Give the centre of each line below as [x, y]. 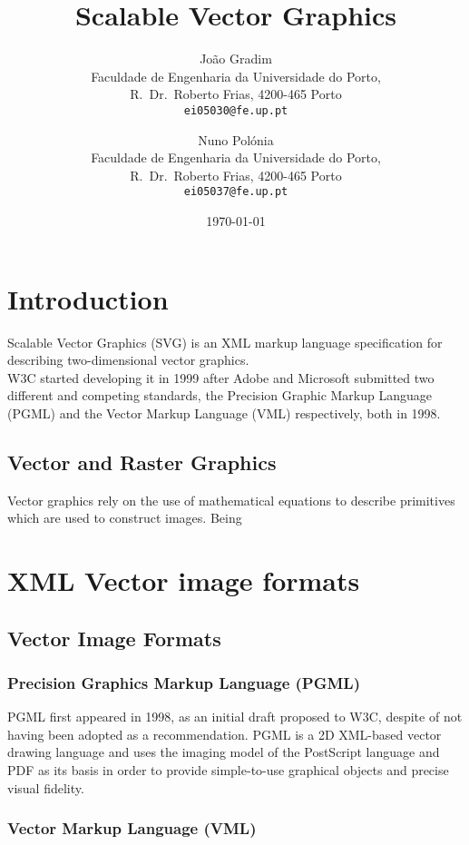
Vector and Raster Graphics [142, 462]
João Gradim [236, 59]
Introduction [88, 298]
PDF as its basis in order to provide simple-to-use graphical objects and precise [228, 770]
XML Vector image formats [184, 580]
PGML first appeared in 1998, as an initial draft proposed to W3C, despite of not [235, 717]
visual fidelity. [46, 787]
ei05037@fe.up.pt [236, 192]
